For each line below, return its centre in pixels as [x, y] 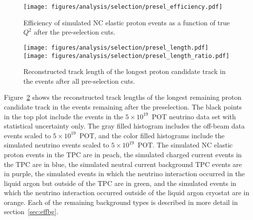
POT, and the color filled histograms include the [152, 135]
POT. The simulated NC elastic [185, 145]
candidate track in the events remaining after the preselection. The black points [123, 106]
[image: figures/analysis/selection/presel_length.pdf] [116, 47]
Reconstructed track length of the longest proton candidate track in [125, 71]
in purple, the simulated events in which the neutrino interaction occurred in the [124, 174]
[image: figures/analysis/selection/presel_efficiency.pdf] [123, 7]
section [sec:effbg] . [31, 211]
